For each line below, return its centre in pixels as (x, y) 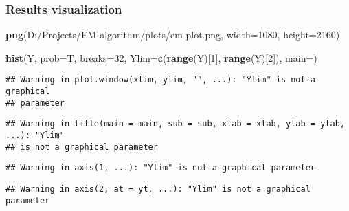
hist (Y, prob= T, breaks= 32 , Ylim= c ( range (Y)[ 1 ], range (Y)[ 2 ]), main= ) (161, 57)
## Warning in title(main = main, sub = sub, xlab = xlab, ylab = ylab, (175, 124)
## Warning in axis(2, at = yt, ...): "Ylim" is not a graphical (158, 189)
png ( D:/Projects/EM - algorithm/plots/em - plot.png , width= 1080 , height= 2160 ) (173, 35)
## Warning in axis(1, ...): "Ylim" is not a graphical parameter (161, 168)
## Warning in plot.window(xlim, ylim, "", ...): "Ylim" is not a (161, 80)
